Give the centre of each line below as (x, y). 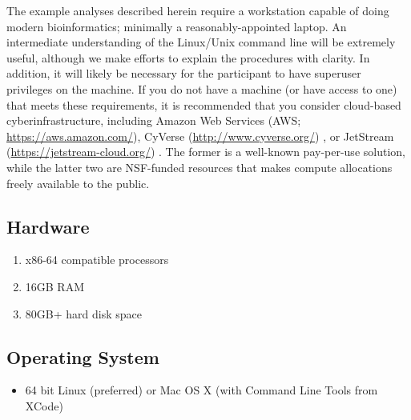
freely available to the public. (78, 183)
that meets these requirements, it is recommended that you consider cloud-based (204, 104)
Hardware (48, 226)
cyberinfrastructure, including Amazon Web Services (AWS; (154, 120)
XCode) (44, 405)
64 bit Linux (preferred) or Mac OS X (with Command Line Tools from (201, 390)
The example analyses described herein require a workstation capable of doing (198, 10)
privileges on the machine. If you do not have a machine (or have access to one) (202, 88)
